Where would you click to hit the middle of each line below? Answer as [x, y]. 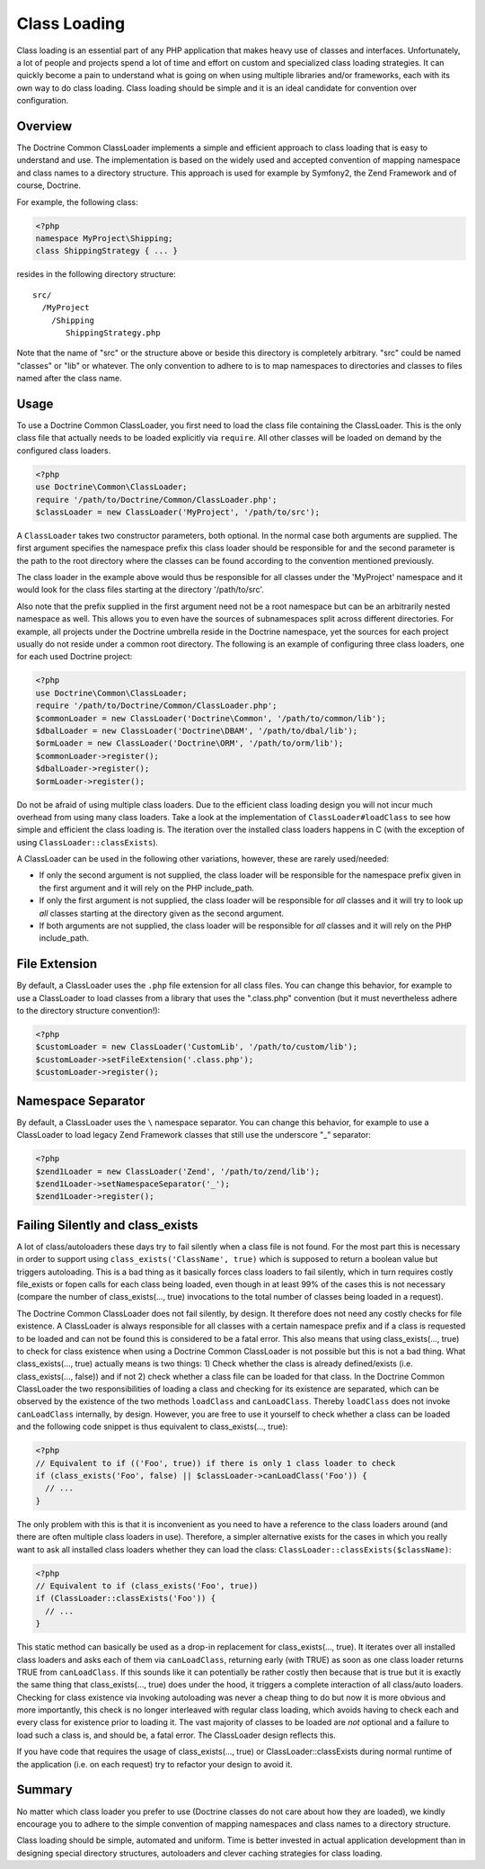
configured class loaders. [64, 451]
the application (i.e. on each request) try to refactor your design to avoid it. [155, 1764]
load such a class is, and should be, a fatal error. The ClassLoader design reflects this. [176, 1735]
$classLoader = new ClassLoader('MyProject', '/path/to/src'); [178, 512]
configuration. [43, 101]
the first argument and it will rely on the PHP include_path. [147, 888]
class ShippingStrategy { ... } [107, 251]
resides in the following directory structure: [97, 274]
